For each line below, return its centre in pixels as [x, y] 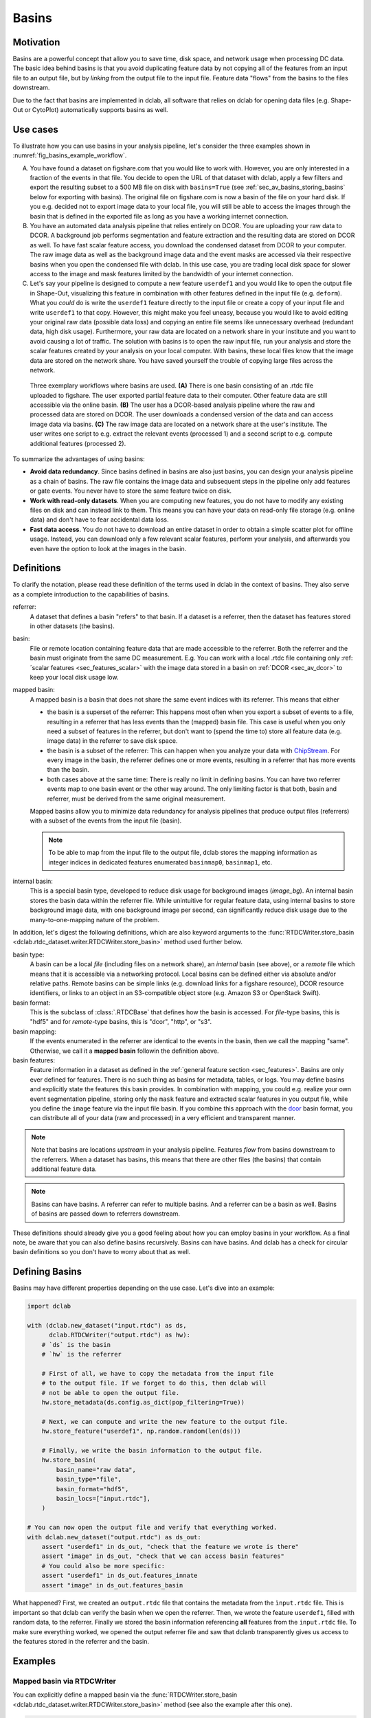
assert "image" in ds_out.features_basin [112, 1585]
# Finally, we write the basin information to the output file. [152, 1451]
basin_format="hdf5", [92, 1489]
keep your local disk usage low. [74, 677]
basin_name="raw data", [96, 1470]
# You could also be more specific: [103, 1566]
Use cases [35, 130]
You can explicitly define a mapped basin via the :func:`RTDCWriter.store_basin [125, 1695]
